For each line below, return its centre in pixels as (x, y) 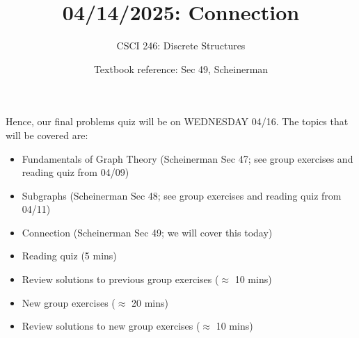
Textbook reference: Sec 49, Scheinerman (181, 69)
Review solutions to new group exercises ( (111, 326)
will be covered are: (47, 135)
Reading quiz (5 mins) (69, 256)
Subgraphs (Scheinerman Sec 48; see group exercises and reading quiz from (182, 195)
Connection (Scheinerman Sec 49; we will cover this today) (147, 232)
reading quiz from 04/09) (75, 172)
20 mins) (150, 302)
